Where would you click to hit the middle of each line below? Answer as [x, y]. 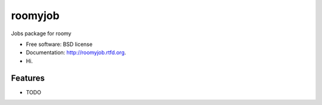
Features [28, 78]
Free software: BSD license [59, 44]
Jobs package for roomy [41, 33]
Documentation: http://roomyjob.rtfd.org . [76, 52]
